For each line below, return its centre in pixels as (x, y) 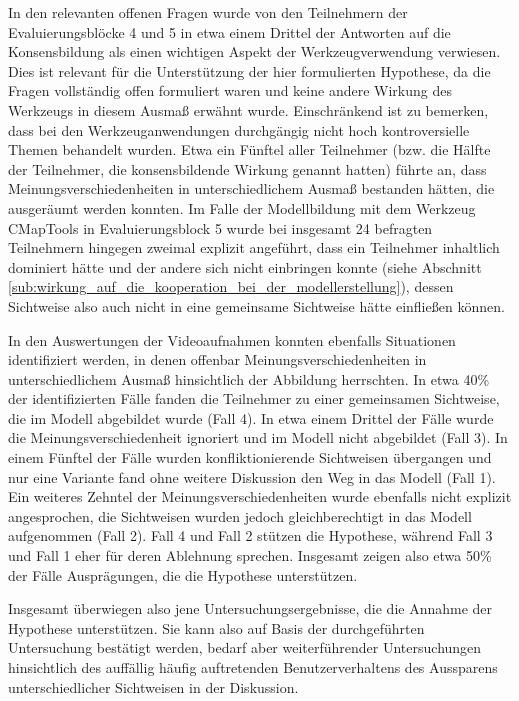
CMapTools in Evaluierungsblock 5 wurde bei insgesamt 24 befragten (220, 227)
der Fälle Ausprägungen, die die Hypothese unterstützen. (183, 574)
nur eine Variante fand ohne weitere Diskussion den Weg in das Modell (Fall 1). (252, 476)
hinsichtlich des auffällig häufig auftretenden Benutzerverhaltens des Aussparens (253, 667)
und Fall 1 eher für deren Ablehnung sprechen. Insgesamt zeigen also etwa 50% (250, 555)
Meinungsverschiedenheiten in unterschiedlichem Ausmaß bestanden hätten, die (251, 188)
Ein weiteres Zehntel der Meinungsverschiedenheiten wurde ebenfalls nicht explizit (260, 496)
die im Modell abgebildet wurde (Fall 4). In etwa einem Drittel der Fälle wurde (251, 417)
